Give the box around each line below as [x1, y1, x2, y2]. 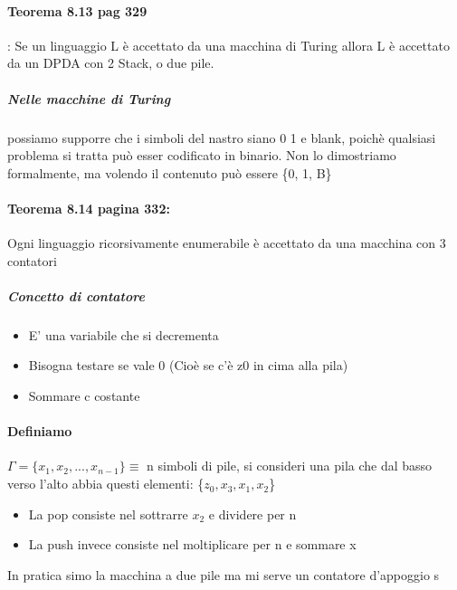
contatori [7, 251, 57, 270]
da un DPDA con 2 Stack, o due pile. [7, 53, 214, 72]
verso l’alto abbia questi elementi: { [7, 474, 205, 493]
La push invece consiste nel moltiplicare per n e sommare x [28, 535, 357, 554]
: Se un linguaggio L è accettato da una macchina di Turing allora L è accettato [7, 35, 450, 54]
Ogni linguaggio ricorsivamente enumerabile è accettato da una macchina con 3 [7, 233, 446, 252]
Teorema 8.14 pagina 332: [7, 198, 170, 217]
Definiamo [7, 422, 72, 441]
